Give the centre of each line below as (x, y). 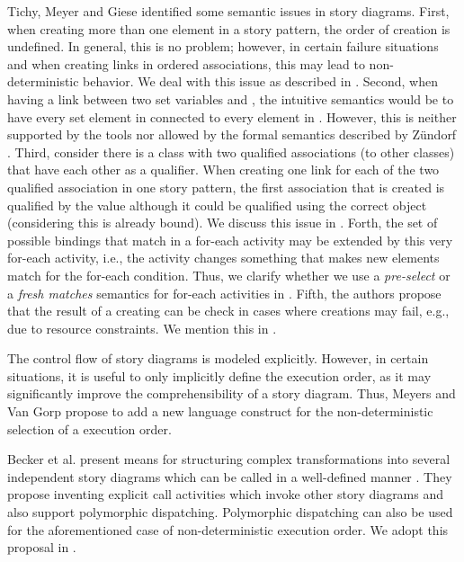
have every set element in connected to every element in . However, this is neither (232, 116)
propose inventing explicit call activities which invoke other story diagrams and (226, 494)
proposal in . (42, 547)
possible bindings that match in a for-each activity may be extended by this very (230, 240)
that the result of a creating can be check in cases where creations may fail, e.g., (228, 311)
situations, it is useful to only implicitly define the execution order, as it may (219, 375)
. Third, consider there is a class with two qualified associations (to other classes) (231, 152)
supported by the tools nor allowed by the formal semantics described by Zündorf (232, 134)
